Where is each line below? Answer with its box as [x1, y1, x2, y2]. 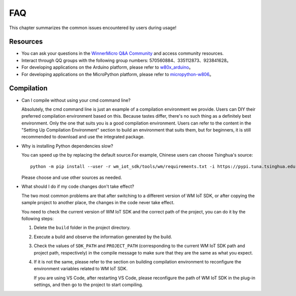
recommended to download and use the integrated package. [21, 134, 145, 140]
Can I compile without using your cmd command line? [21, 97, 131, 103]
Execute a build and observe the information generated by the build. [34, 234, 172, 240]
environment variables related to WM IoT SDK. [34, 266, 128, 272]
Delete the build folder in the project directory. [34, 225, 131, 231]
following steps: [21, 215, 54, 221]
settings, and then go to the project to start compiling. [34, 282, 143, 288]
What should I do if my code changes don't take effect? [21, 183, 134, 190]
